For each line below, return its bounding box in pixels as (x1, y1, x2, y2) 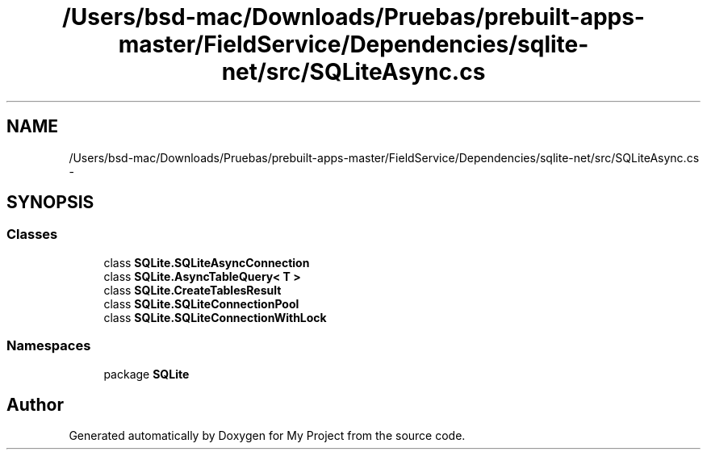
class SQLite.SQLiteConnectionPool (103, 296, 299, 311)
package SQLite (103, 366, 190, 381)
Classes (6, 226, 58, 243)
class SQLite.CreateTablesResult (103, 282, 282, 297)
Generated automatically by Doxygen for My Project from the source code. (69, 429, 466, 443)
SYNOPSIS (6, 192, 94, 213)
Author (6, 394, 64, 415)
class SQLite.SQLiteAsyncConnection (103, 255, 310, 270)
